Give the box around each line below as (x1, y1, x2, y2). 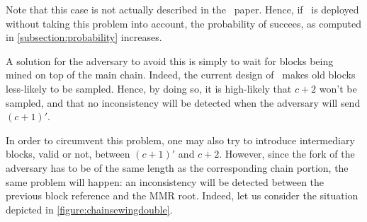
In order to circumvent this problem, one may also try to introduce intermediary (6, 132, 355, 147)
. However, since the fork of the (219, 146, 355, 161)
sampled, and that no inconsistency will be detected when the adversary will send (6, 95, 361, 110)
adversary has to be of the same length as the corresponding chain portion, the (6, 160, 349, 175)
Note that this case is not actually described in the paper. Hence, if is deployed (6, 2, 359, 16)
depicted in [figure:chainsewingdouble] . (6, 201, 173, 216)
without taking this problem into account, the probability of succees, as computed (6, 16, 362, 30)
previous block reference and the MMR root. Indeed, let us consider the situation (6, 188, 358, 203)
